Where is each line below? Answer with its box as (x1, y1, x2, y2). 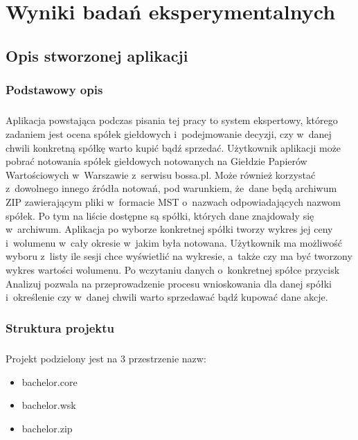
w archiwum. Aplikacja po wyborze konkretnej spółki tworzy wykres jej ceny (6, 222, 333, 236)
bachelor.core (21, 374, 78, 389)
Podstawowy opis (6, 81, 103, 98)
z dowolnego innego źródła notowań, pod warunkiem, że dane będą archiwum (6, 181, 337, 195)
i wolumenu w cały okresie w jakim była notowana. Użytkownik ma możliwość (6, 235, 342, 249)
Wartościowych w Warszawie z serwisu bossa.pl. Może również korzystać (6, 167, 316, 182)
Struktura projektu (6, 319, 115, 336)
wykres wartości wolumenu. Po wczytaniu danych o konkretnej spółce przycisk (6, 262, 340, 276)
